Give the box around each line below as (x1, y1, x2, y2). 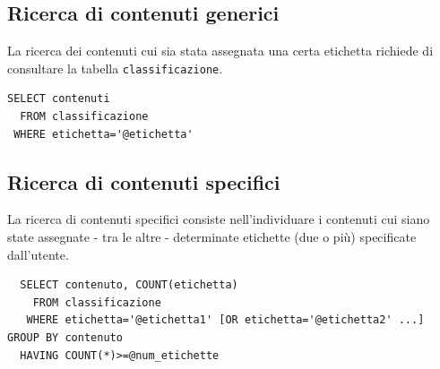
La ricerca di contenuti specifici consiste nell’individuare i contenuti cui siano (7, 210, 430, 228)
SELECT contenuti (7, 92, 110, 106)
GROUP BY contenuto (7, 331, 123, 344)
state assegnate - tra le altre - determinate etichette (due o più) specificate (7, 227, 417, 246)
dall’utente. (7, 245, 69, 263)
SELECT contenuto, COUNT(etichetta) (20, 279, 238, 292)
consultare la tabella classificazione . (7, 58, 223, 77)
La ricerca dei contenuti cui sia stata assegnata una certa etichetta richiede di (7, 41, 434, 60)
